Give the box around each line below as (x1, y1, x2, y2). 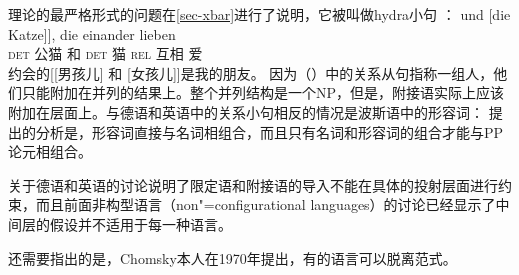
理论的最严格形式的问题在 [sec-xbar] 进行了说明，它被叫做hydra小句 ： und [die (8, 4, 511, 24)
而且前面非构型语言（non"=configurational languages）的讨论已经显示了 (35, 194, 496, 215)
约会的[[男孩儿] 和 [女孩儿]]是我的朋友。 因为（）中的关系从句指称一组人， (8, 62, 494, 83)
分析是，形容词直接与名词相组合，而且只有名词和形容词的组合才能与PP (35, 121, 504, 142)
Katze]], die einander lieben (8, 23, 176, 44)
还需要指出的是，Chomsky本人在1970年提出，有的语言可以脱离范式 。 (8, 247, 457, 268)
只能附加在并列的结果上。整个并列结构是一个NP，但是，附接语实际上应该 (21, 82, 505, 103)
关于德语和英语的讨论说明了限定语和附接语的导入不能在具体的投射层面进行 (8, 174, 498, 195)
